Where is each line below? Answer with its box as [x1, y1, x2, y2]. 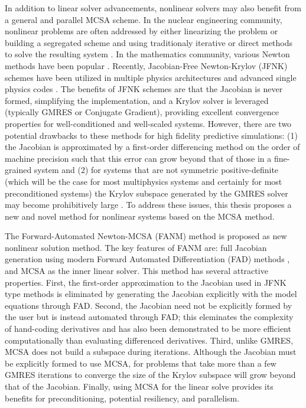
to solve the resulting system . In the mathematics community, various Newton [5, 48, 290, 60]
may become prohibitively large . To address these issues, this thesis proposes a [5, 198, 292, 211]
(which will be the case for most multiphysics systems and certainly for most [5, 175, 282, 187]
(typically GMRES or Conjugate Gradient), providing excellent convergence [5, 106, 279, 118]
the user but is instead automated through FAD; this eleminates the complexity [5, 311, 294, 323]
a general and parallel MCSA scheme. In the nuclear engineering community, [5, 13, 282, 25]
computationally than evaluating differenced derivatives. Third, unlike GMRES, [5, 334, 294, 346]
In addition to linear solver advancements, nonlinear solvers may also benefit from [5, 2, 301, 14]
